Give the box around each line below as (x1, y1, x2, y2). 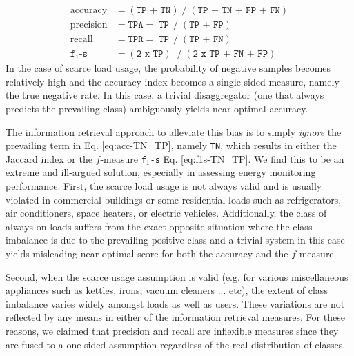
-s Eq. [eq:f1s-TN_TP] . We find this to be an (150, 151, 344, 166)
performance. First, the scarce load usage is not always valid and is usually (6, 179, 322, 192)
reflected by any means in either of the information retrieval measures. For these (6, 310, 345, 324)
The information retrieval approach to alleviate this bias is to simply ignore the (6, 124, 342, 139)
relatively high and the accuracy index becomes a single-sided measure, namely (6, 74, 340, 88)
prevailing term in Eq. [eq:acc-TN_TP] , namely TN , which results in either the (6, 138, 337, 152)
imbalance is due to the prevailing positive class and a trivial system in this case (6, 233, 345, 247)
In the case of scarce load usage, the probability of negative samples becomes (6, 61, 331, 75)
